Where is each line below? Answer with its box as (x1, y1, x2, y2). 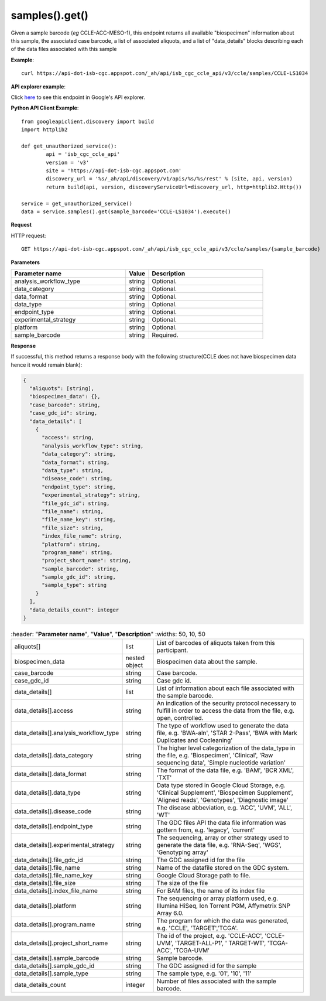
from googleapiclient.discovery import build (21, 118, 155, 125)
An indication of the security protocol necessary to (156, 699, 297, 708)
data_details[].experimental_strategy (14, 841, 115, 849)
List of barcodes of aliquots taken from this (156, 639, 275, 647)
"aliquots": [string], (29, 385, 95, 392)
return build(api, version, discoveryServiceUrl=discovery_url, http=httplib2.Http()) (46, 183, 303, 190)
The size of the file (156, 879, 208, 887)
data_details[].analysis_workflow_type (14, 729, 119, 737)
